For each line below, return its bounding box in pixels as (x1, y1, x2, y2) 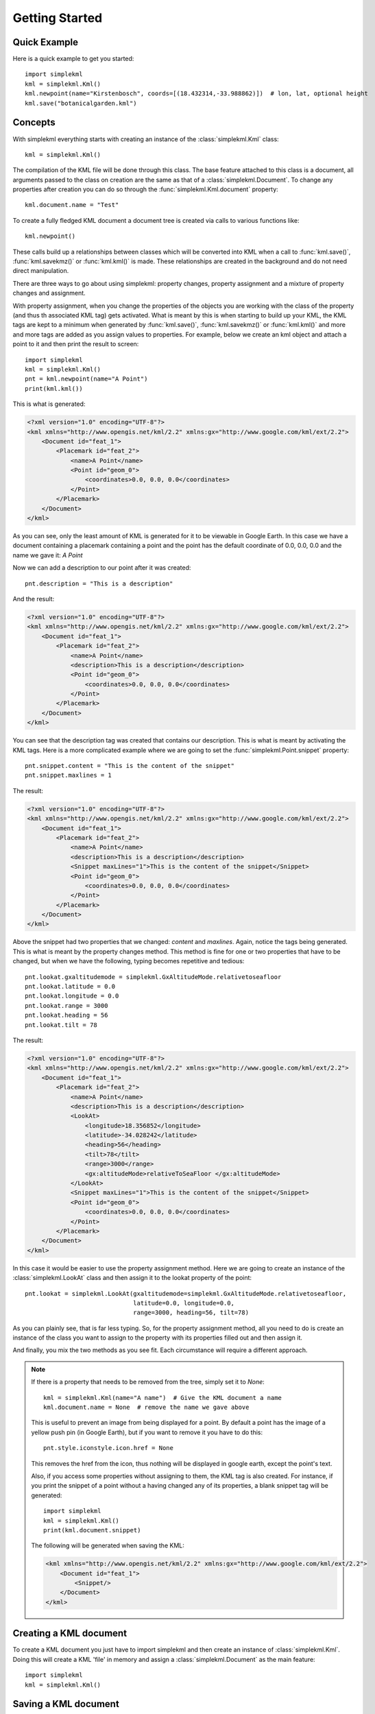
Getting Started (12, 10, 103, 25)
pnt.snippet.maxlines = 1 (25, 771, 112, 780)
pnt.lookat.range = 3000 (25, 1002, 108, 1009)
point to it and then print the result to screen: (12, 340, 139, 348)
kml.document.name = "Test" (25, 201, 119, 209)
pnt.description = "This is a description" (25, 579, 173, 588)
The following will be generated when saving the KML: (31, 1541, 184, 1549)
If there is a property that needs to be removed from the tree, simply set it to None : (31, 1378, 265, 1386)
